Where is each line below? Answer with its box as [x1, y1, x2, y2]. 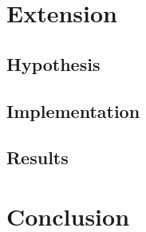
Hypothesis [6, 51, 101, 76]
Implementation [6, 98, 140, 123]
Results [6, 145, 69, 170]
